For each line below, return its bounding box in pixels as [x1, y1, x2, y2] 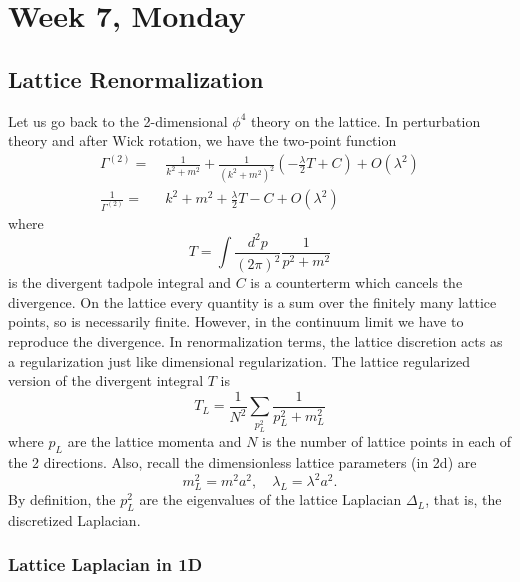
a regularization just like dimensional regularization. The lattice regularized [8, 350, 471, 371]
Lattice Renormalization [8, 63, 264, 94]
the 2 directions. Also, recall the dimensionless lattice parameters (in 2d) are [8, 451, 477, 472]
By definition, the [8, 489, 116, 510]
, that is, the [425, 489, 502, 510]
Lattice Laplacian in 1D [8, 552, 203, 577]
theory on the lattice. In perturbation [251, 110, 481, 131]
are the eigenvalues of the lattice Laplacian [139, 489, 402, 510]
